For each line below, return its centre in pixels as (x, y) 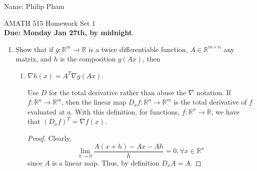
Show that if (34, 49)
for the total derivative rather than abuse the (118, 92)
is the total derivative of (210, 102)
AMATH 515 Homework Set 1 (50, 23)
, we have (225, 111)
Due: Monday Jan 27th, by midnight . (69, 32)
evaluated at (46, 111)
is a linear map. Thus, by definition (106, 162)
